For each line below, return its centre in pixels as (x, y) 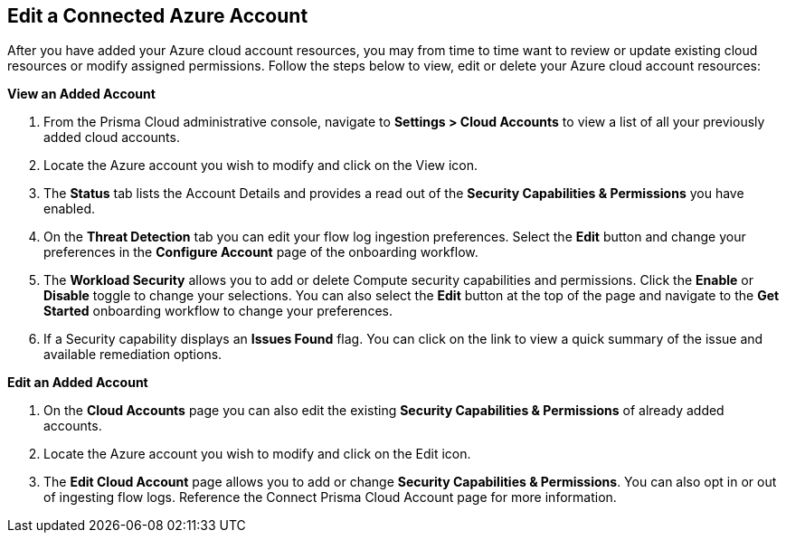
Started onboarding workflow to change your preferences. (218, 311)
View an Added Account (81, 94)
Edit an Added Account (78, 383)
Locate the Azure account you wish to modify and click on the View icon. (261, 166)
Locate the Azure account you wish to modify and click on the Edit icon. (257, 454)
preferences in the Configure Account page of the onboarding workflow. (261, 252)
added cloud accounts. (112, 137)
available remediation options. (133, 355)
